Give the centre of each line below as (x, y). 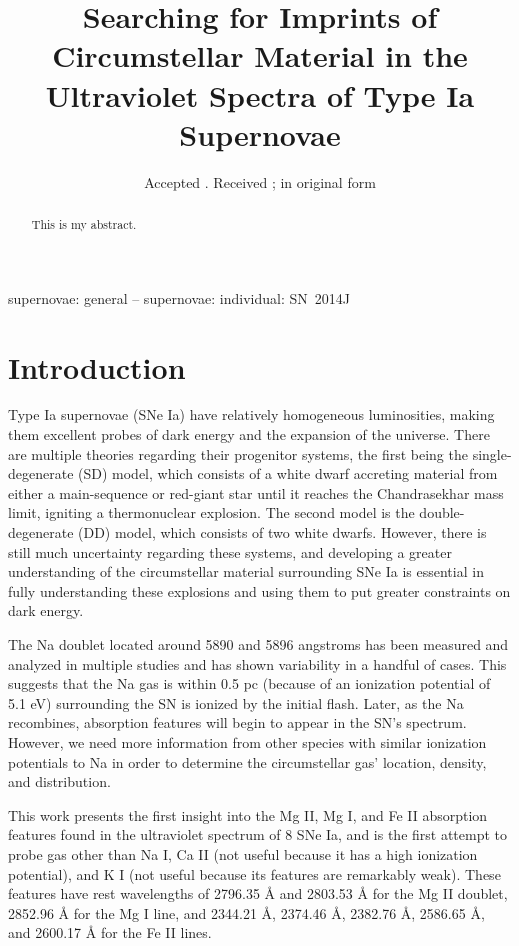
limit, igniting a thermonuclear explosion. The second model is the (211, 512)
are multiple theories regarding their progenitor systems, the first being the (238, 453)
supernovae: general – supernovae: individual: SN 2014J (179, 297)
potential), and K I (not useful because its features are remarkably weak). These (254, 873)
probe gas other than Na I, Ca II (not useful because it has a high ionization (243, 853)
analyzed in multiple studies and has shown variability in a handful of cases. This (257, 663)
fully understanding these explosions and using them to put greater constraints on (259, 590)
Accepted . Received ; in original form (260, 181)
